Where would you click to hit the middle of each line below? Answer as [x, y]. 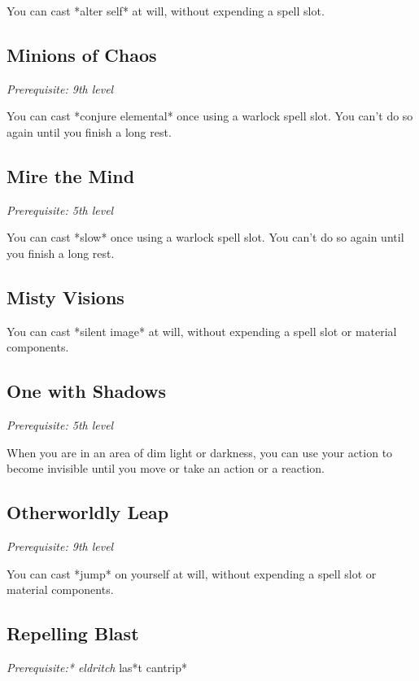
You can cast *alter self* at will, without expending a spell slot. [166, 11]
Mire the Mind [71, 175]
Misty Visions [65, 297]
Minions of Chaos [82, 54]
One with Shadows [87, 391]
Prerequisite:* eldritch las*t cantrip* [97, 668]
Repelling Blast [73, 633]
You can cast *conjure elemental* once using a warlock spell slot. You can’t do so [210, 116]
